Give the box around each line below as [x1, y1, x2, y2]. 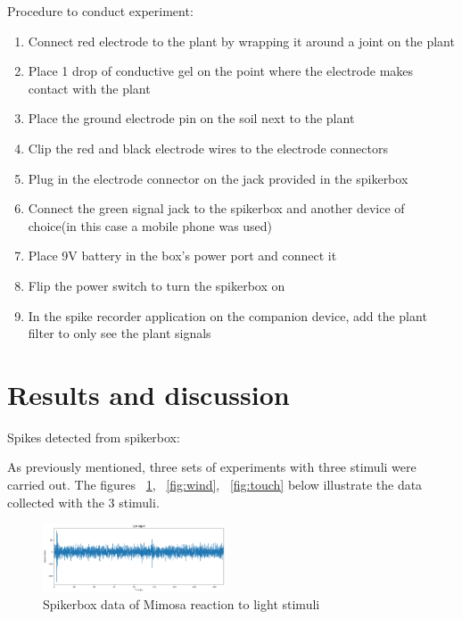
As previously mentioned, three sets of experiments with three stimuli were [7, 458, 417, 476]
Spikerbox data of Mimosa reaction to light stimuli [43, 595, 320, 614]
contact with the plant [28, 78, 151, 97]
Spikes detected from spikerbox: [7, 427, 180, 446]
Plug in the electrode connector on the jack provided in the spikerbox [28, 169, 408, 187]
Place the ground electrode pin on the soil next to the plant [28, 109, 355, 128]
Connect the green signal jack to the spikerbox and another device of [28, 199, 405, 218]
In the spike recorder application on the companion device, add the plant [28, 306, 427, 325]
